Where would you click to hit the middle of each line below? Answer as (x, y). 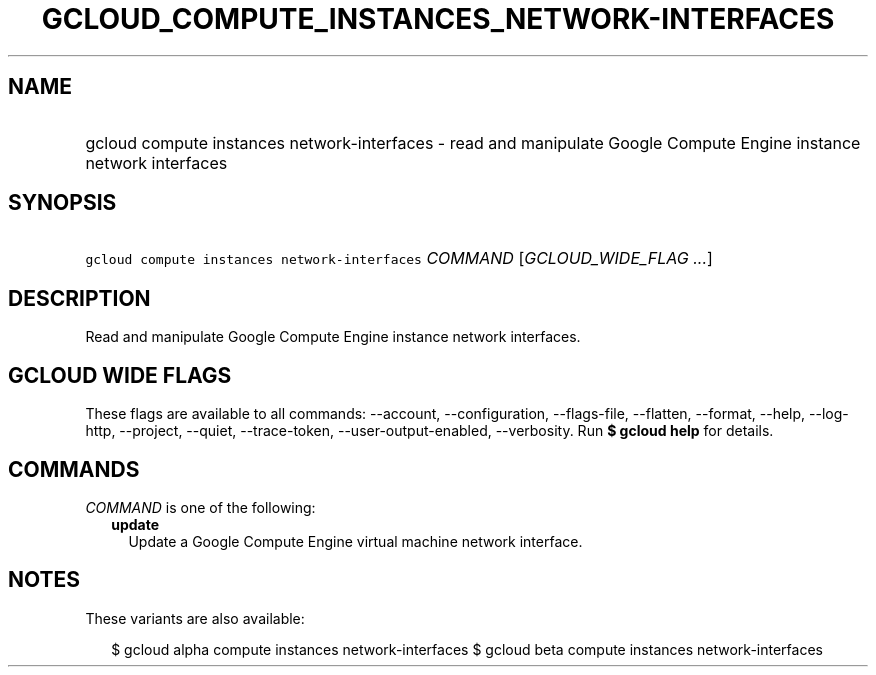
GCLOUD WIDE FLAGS (120, 375)
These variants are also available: (195, 618)
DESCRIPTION (79, 298)
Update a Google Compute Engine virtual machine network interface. (355, 541)
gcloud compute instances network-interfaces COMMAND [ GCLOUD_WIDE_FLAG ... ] (399, 258)
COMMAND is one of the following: (200, 507)
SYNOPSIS (62, 203)
